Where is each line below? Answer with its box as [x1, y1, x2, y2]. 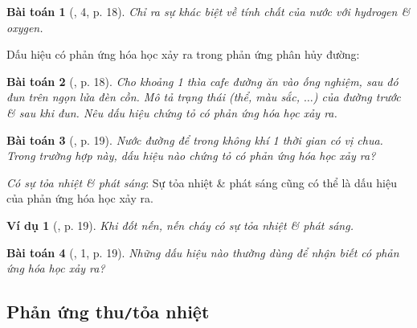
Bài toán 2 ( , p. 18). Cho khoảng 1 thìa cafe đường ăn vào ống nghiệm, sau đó [6, 72, 399, 89]
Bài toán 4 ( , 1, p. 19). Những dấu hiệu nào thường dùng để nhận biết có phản [6, 244, 399, 260]
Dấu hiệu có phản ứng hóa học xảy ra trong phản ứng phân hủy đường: [6, 46, 360, 63]
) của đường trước [313, 88, 401, 105]
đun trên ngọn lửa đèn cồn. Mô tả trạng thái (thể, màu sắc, [6, 88, 300, 105]
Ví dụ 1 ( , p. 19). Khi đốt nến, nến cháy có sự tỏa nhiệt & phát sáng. [6, 216, 354, 233]
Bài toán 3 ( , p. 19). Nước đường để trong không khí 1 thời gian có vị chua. [6, 131, 383, 148]
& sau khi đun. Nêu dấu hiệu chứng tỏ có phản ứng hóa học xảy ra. [6, 104, 337, 121]
